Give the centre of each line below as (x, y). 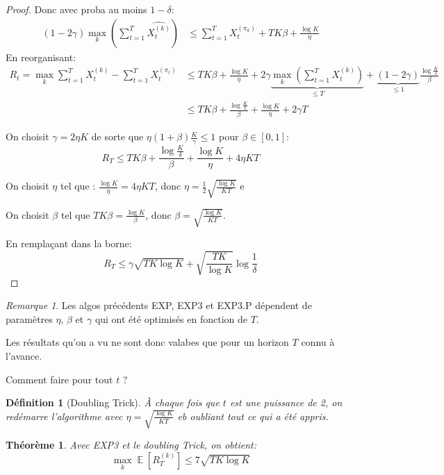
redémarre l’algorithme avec (64, 416)
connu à (318, 342)
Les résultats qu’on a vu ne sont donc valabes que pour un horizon (147, 342)
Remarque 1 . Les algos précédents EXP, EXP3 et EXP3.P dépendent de (159, 305)
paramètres (29, 318)
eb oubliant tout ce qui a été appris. (253, 416)
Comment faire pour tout (59, 379)
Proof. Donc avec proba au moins (76, 9)
